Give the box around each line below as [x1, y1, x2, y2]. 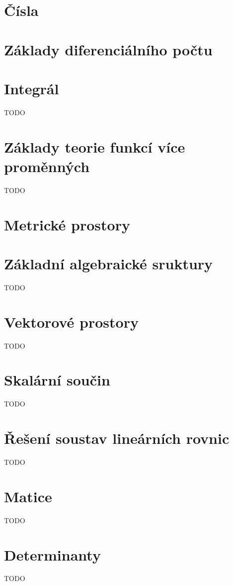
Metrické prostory [4, 214, 130, 234]
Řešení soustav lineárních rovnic [4, 428, 230, 448]
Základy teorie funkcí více [4, 136, 185, 157]
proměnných [4, 156, 90, 176]
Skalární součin [4, 370, 110, 390]
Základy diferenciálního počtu [4, 39, 213, 59]
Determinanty [4, 544, 101, 565]
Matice [4, 486, 52, 506]
